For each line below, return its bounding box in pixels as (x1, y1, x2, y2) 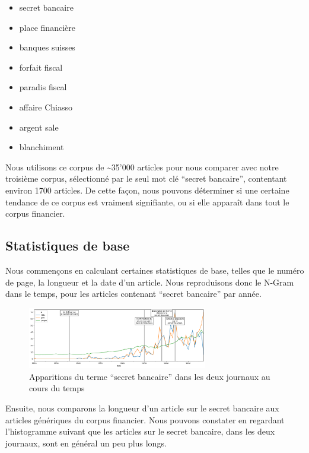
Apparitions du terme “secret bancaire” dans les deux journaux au (29, 370, 270, 382)
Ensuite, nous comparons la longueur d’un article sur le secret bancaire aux (5, 401, 279, 414)
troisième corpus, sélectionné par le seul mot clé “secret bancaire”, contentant (5, 172, 287, 185)
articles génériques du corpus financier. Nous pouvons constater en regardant (5, 413, 285, 426)
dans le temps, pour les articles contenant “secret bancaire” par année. (5, 287, 262, 300)
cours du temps (29, 382, 85, 394)
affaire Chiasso (19, 100, 73, 113)
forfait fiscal (19, 61, 63, 73)
